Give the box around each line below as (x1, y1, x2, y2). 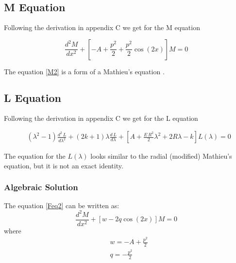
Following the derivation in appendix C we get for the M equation (4, 22, 200, 33)
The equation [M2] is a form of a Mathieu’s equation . (4, 66, 165, 76)
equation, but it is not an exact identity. (4, 160, 123, 170)
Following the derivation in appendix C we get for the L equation (4, 113, 198, 123)
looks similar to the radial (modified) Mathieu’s (90, 151, 232, 161)
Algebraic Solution (4, 181, 78, 193)
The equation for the (4, 151, 66, 161)
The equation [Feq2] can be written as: (4, 200, 119, 210)
